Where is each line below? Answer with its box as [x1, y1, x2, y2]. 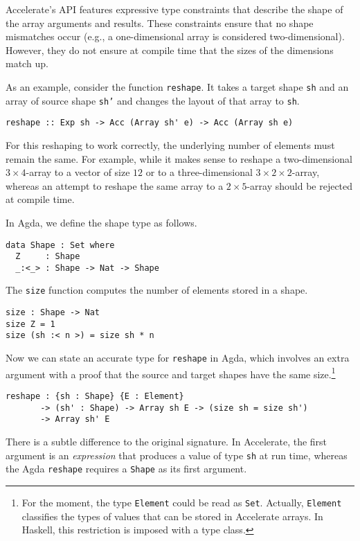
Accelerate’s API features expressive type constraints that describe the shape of [6, 2, 343, 16]
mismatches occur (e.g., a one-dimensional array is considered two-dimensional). [6, 29, 345, 44]
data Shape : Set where [6, 240, 115, 250]
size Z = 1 [6, 319, 55, 329]
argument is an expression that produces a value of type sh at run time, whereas [6, 447, 348, 462]
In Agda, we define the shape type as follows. [6, 215, 197, 229]
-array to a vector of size [26, 165, 130, 179]
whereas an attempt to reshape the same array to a [6, 178, 224, 193]
